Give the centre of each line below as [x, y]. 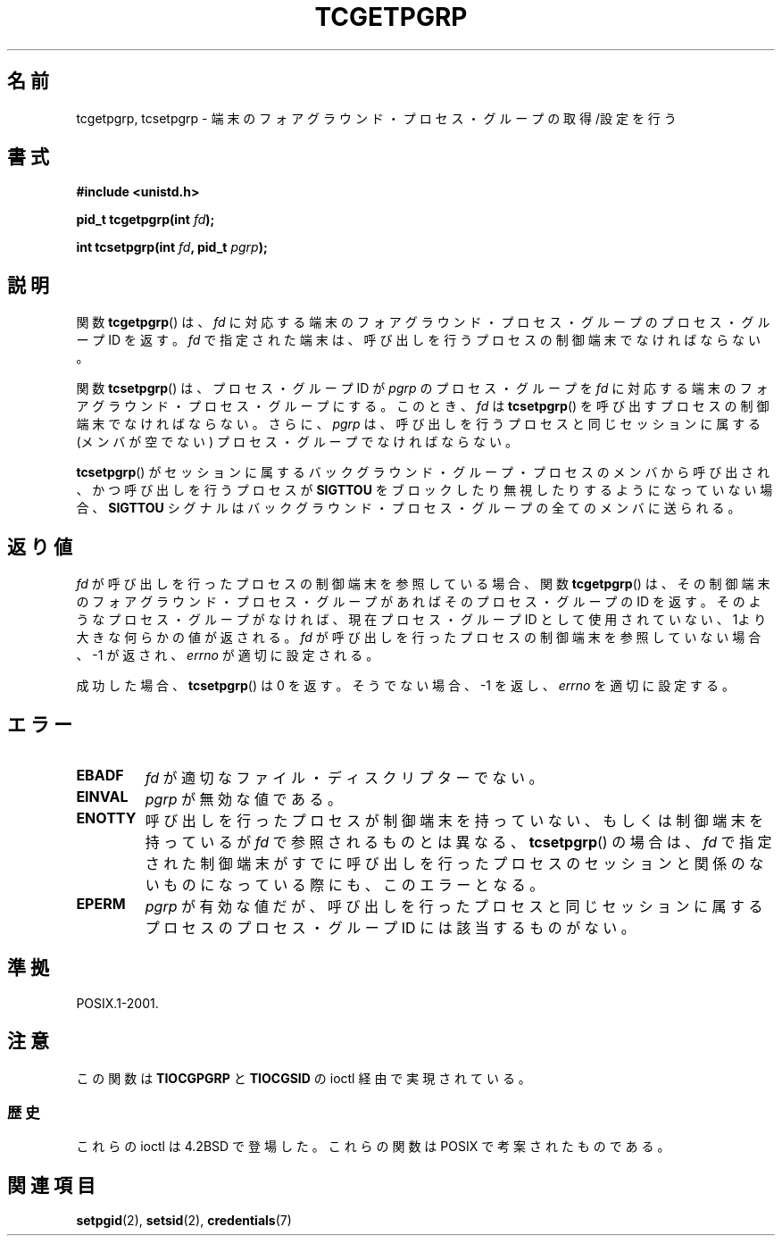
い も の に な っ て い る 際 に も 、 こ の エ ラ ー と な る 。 [345, 884]
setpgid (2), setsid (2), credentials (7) [184, 1221]
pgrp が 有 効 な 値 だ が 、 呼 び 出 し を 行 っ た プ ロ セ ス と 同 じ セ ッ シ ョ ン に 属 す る [454, 906]
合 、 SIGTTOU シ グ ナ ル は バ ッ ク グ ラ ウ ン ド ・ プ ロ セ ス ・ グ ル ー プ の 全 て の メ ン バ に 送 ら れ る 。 [408, 508]
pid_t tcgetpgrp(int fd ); [146, 220]
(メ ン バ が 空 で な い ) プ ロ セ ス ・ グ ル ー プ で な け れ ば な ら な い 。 [297, 442]
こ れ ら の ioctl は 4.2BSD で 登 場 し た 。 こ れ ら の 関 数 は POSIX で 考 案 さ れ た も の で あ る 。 [373, 1147]
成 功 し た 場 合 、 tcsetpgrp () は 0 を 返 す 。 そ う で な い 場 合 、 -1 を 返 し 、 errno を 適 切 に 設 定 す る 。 [405, 686]
